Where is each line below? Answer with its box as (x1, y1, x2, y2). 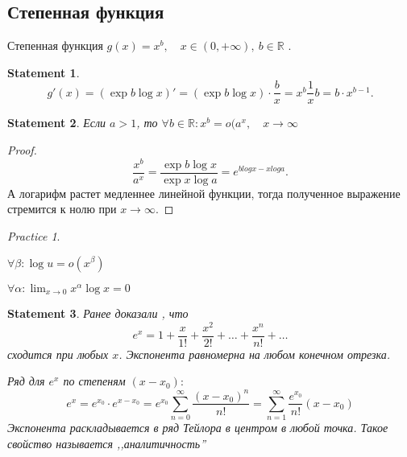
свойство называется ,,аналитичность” (7, 434, 206, 451)
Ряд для (7, 373, 45, 389)
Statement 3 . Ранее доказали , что (7, 305, 189, 322)
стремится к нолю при (7, 200, 117, 217)
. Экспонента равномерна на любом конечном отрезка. (118, 345, 391, 362)
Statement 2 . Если (7, 114, 106, 131)
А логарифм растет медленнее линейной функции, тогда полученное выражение (7, 184, 401, 201)
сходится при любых (7, 345, 109, 362)
